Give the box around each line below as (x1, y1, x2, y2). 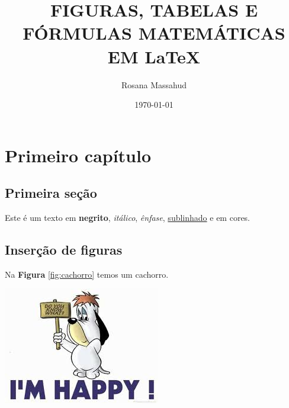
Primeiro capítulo (5, 143, 152, 167)
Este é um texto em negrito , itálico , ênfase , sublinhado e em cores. (5, 211, 251, 224)
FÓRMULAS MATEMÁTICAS (23, 21, 285, 45)
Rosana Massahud (121, 78, 187, 91)
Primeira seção (5, 184, 97, 202)
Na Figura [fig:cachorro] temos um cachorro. (5, 268, 169, 280)
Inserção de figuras (5, 240, 123, 259)
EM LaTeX (107, 44, 201, 68)
